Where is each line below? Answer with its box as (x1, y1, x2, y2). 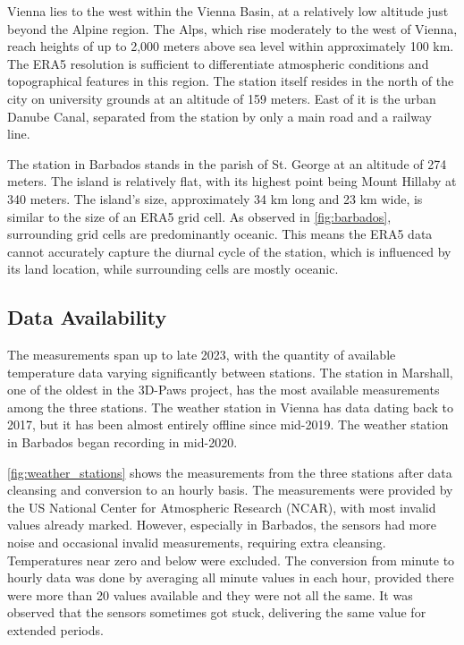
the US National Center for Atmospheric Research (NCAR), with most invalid (7, 497, 436, 516)
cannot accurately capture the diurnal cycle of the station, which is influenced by (7, 242, 451, 260)
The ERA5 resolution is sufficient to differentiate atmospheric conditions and (7, 54, 429, 72)
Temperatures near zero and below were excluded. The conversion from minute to (7, 550, 455, 569)
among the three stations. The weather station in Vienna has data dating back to (7, 397, 453, 416)
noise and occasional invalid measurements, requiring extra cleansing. (7, 533, 386, 552)
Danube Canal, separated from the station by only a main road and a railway (7, 106, 432, 125)
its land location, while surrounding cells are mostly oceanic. (7, 259, 339, 278)
